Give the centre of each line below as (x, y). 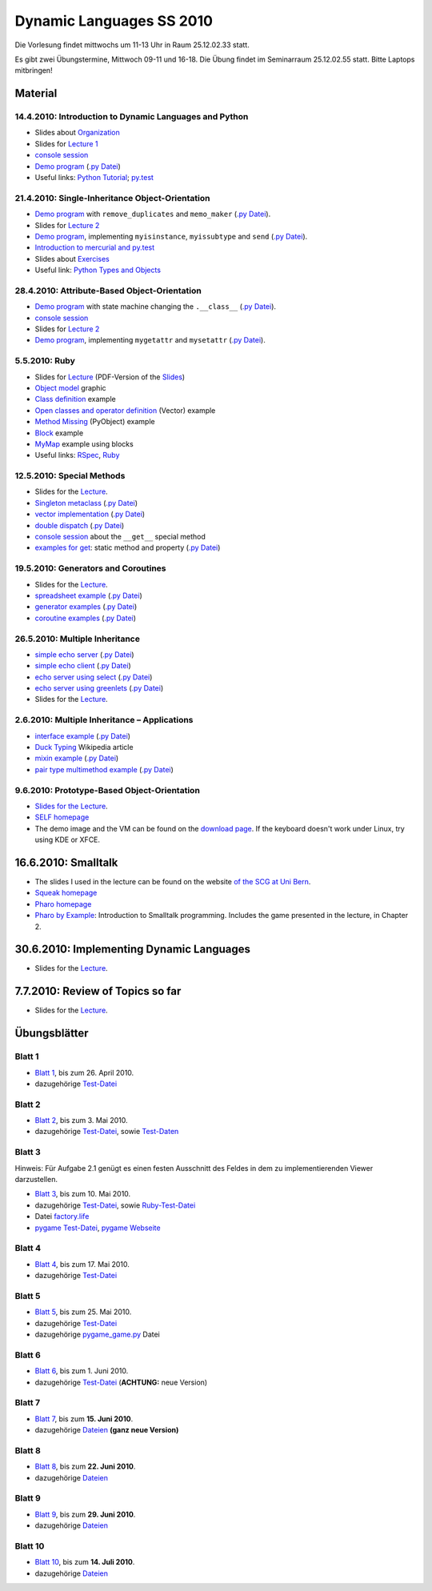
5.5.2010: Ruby (45, 361)
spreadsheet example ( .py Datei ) (89, 595)
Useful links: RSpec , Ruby (77, 455)
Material (36, 93)
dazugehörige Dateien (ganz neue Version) (107, 1430)
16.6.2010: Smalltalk (66, 862)
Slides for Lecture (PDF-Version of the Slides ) (110, 377)
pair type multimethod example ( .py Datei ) (104, 769)
